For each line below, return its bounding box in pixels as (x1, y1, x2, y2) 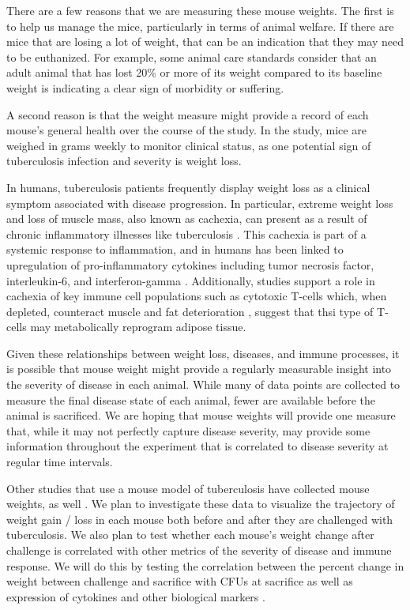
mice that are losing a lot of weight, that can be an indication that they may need (6, 33, 404, 50)
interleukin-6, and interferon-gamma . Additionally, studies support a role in (6, 272, 375, 288)
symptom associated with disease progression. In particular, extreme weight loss (6, 194, 393, 211)
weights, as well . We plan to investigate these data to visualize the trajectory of (6, 495, 395, 512)
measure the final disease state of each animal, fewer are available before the (6, 391, 376, 408)
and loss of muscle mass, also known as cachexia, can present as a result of (6, 210, 367, 227)
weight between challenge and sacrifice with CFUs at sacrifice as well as (6, 573, 353, 589)
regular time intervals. (6, 454, 113, 470)
